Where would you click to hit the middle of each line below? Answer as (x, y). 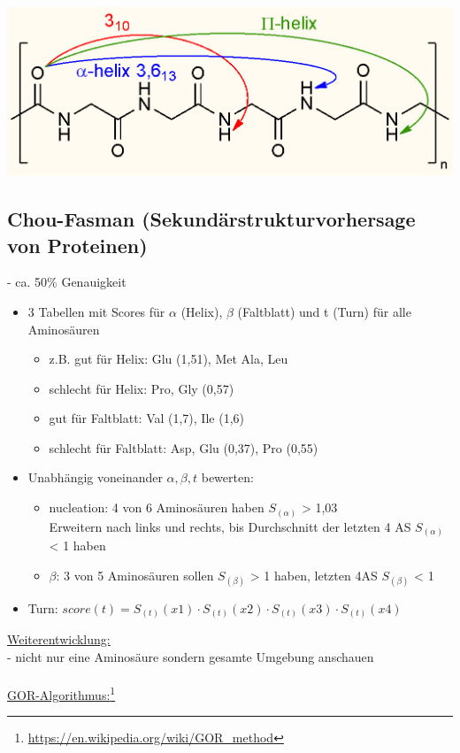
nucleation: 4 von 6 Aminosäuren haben (157, 507)
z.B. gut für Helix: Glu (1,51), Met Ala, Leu (169, 359)
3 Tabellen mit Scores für (96, 311)
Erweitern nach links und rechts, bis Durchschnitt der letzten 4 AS (230, 526)
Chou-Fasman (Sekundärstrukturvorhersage (211, 219)
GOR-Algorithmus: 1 (61, 693)
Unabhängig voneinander (95, 477)
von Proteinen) (77, 245)
